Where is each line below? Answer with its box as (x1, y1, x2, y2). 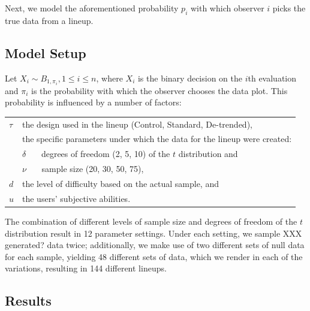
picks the (272, 2, 306, 14)
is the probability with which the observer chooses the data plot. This (31, 84, 288, 96)
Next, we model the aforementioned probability (5, 2, 179, 14)
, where (96, 71, 123, 84)
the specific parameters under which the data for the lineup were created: (22, 132, 292, 145)
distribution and (178, 147, 238, 160)
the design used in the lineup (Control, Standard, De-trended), (22, 117, 252, 130)
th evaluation (248, 71, 297, 84)
